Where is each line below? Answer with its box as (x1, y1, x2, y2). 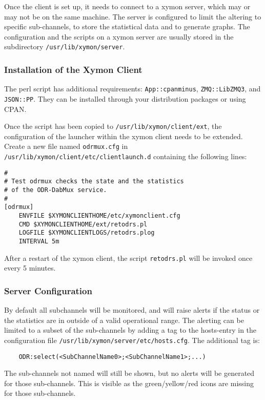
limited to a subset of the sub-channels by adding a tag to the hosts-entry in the (4, 325, 257, 335)
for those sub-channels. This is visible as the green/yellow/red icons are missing (4, 377, 254, 388)
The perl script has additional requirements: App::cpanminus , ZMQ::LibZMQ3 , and (4, 83, 261, 94)
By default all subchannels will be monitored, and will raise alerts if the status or (4, 304, 260, 315)
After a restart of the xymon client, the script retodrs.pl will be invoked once (4, 252, 253, 263)
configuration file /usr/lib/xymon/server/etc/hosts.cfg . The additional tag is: (4, 334, 260, 345)
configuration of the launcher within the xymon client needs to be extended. (4, 130, 243, 141)
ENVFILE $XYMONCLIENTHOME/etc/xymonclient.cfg (18, 212, 180, 219)
